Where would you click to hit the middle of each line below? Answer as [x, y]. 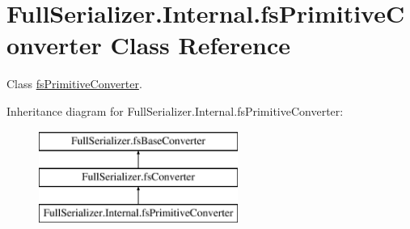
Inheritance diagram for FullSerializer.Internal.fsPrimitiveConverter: [175, 110]
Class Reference [200, 45]
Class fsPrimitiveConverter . [74, 84]
